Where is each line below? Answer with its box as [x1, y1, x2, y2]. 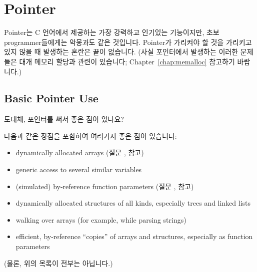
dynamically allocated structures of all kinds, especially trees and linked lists [15, 198, 251, 208]
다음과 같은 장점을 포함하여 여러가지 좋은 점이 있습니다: [4, 130, 177, 141]
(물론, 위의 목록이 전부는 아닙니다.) [4, 258, 113, 268]
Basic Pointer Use [4, 90, 98, 106]
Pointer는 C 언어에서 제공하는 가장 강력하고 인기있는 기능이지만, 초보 [4, 27, 219, 37]
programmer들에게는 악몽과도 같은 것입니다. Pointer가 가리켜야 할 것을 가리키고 [4, 36, 252, 47]
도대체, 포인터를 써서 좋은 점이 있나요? [4, 114, 124, 124]
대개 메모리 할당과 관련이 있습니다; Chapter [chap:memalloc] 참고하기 [19, 56, 235, 66]
